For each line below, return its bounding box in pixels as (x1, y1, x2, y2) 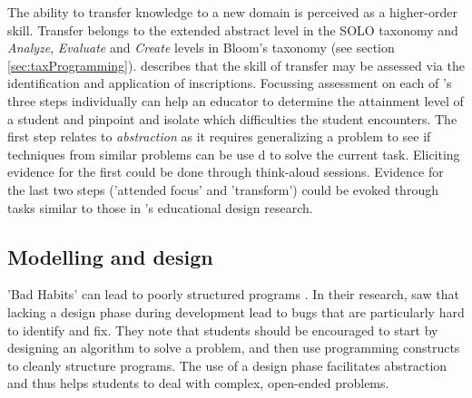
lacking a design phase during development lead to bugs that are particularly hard (7, 302, 465, 321)
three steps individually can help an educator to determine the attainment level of (7, 91, 464, 110)
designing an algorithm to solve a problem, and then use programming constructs (7, 338, 460, 357)
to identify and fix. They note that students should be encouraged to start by (7, 320, 438, 339)
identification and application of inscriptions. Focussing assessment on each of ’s (7, 73, 452, 92)
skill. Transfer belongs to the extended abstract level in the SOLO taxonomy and (7, 20, 458, 39)
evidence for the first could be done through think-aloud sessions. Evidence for (7, 162, 444, 181)
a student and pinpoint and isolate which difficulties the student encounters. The (7, 109, 457, 128)
